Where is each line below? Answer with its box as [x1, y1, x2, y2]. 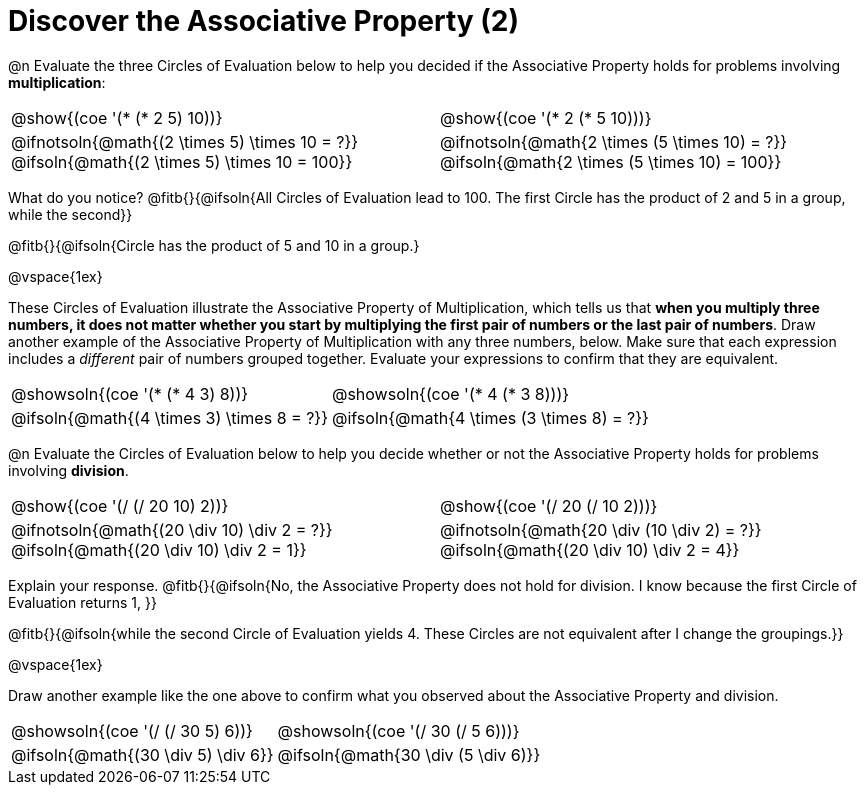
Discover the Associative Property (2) [8, 4, 519, 38]
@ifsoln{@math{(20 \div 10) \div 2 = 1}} [11, 539, 307, 560]
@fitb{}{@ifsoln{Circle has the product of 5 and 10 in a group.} [8, 236, 420, 254]
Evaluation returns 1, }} [8, 593, 157, 611]
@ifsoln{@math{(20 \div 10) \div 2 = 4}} [440, 539, 740, 560]
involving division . [8, 461, 129, 479]
